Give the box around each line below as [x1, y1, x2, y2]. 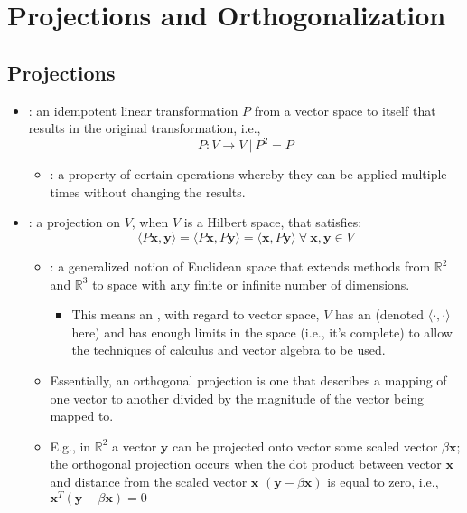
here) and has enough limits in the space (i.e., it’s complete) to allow [71, 322, 453, 341]
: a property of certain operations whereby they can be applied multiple [50, 165, 447, 184]
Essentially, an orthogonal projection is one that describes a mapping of [50, 371, 447, 390]
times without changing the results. [50, 182, 246, 201]
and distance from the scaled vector [50, 471, 248, 490]
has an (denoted [334, 305, 425, 324]
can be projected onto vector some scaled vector [172, 436, 438, 455]
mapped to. [50, 406, 114, 425]
